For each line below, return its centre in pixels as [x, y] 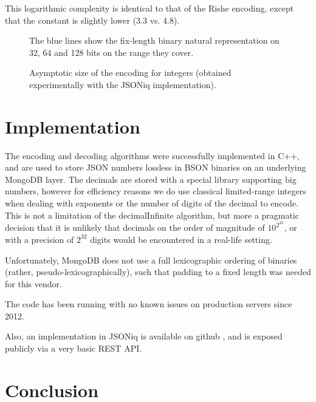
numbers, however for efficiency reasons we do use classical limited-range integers [156, 191]
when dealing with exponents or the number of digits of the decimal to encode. [152, 203]
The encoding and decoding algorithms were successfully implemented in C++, [152, 155]
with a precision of [39, 239]
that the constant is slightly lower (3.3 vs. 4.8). [92, 20]
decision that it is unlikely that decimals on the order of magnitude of [135, 227]
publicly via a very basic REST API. [74, 348]
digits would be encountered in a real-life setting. [181, 239]
